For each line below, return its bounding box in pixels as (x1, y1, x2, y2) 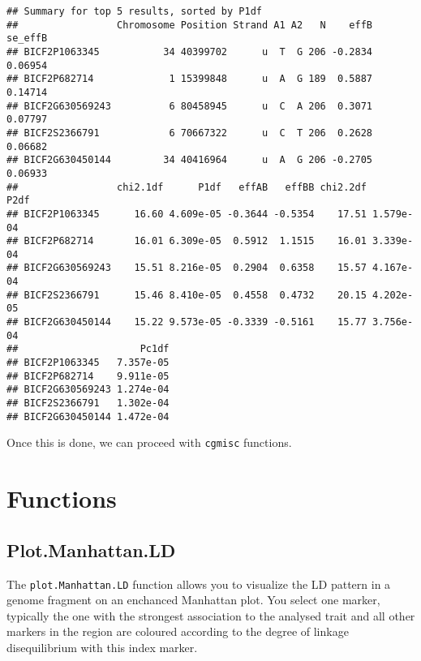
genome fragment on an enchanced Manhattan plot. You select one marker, (6, 591, 380, 608)
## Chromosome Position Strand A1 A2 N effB (6, 19, 373, 31)
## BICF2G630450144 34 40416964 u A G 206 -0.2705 (6, 154, 373, 166)
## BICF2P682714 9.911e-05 (6, 370, 170, 382)
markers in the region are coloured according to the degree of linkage (6, 623, 349, 640)
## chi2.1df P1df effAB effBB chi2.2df (6, 181, 367, 193)
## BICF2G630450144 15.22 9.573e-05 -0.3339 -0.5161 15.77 (6, 316, 367, 328)
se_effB (6, 32, 48, 45)
